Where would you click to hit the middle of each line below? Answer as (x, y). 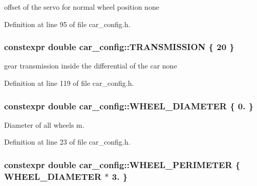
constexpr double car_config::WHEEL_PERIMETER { (122, 164)
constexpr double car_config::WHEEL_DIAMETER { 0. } (129, 106)
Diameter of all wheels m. (44, 124)
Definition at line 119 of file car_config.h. (69, 83)
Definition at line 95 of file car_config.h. (67, 24)
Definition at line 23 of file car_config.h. (67, 142)
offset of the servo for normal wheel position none (82, 7)
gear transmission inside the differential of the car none (91, 66)
